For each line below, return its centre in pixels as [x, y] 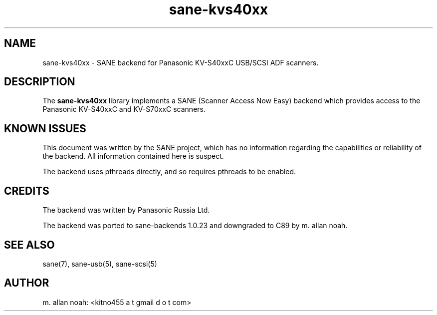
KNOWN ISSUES [45, 128]
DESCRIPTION [40, 82]
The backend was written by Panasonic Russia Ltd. [126, 210]
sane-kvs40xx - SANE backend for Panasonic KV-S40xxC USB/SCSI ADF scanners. [181, 62]
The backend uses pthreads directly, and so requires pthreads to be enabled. [169, 172]
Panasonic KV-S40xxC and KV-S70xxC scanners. [124, 109]
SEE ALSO [29, 245]
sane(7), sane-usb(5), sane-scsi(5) [100, 264]
